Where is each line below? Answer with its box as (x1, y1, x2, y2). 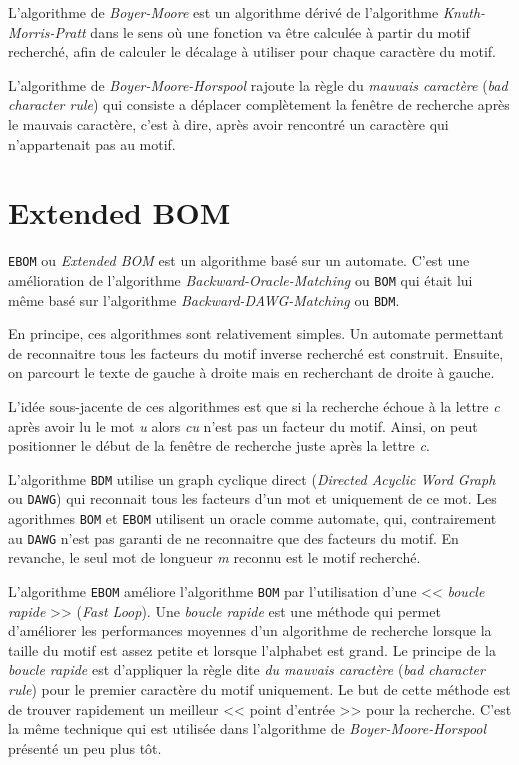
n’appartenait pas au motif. (8, 133, 176, 154)
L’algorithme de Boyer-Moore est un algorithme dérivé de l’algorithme (8, 2, 439, 22)
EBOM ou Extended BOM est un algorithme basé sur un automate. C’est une (8, 250, 470, 271)
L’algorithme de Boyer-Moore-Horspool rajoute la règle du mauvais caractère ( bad (8, 74, 508, 95)
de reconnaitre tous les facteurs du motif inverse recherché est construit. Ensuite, (8, 342, 504, 363)
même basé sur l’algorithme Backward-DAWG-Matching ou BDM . (8, 289, 400, 310)
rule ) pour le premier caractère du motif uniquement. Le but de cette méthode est (8, 679, 511, 700)
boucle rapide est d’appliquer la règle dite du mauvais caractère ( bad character (8, 659, 485, 680)
